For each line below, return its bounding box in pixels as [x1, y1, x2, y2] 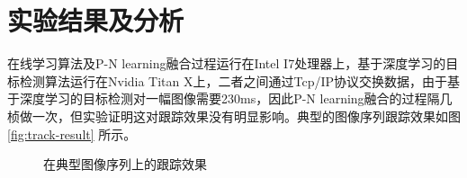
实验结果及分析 [7, 2, 184, 39]
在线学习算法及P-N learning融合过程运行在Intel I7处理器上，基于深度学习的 [7, 54, 446, 73]
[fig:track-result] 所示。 [7, 124, 137, 143]
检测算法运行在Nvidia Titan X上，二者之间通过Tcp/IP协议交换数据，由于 [19, 71, 448, 90]
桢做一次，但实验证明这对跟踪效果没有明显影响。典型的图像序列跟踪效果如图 [7, 106, 461, 125]
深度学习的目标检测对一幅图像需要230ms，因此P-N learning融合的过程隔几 [19, 89, 453, 108]
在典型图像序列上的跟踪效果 [43, 155, 207, 174]
